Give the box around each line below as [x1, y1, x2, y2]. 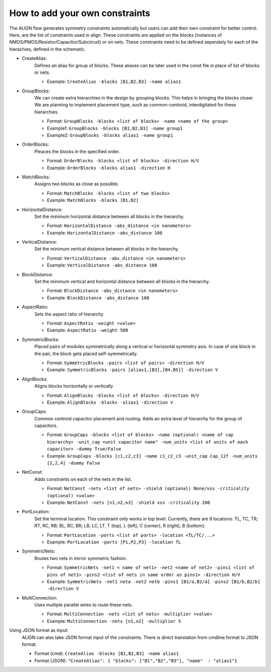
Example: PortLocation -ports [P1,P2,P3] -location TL [47, 539, 181, 545]
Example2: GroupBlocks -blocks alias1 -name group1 [47, 132, 173, 138]
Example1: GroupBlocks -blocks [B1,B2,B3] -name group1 [47, 125, 183, 131]
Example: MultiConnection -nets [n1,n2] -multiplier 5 [47, 618, 181, 624]
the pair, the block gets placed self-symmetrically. [34, 351, 138, 357]
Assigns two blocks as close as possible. [34, 181, 119, 187]
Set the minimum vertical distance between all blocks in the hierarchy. [34, 246, 179, 252]
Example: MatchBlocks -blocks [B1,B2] [47, 197, 139, 203]
